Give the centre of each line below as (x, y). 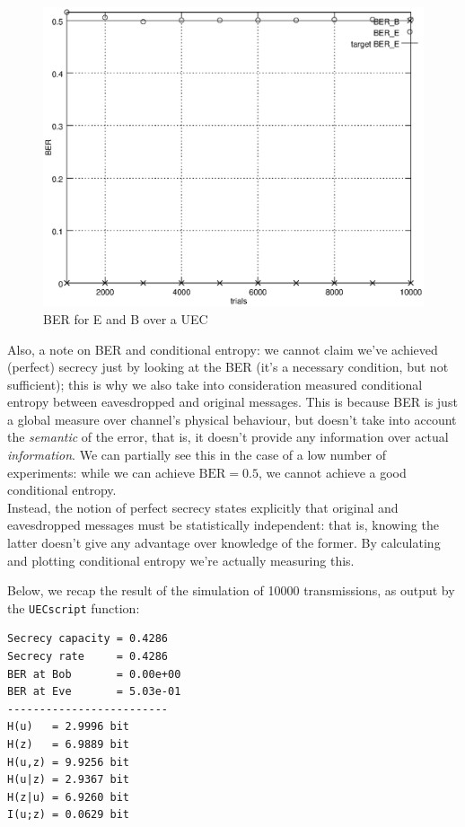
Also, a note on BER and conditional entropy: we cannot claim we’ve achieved (223, 349)
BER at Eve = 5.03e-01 (94, 692)
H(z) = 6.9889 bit (69, 745)
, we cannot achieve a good (332, 472)
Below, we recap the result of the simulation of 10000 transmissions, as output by (231, 590)
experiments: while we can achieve (101, 472)
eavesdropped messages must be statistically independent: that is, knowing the (223, 525)
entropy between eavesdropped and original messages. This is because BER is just (232, 402)
